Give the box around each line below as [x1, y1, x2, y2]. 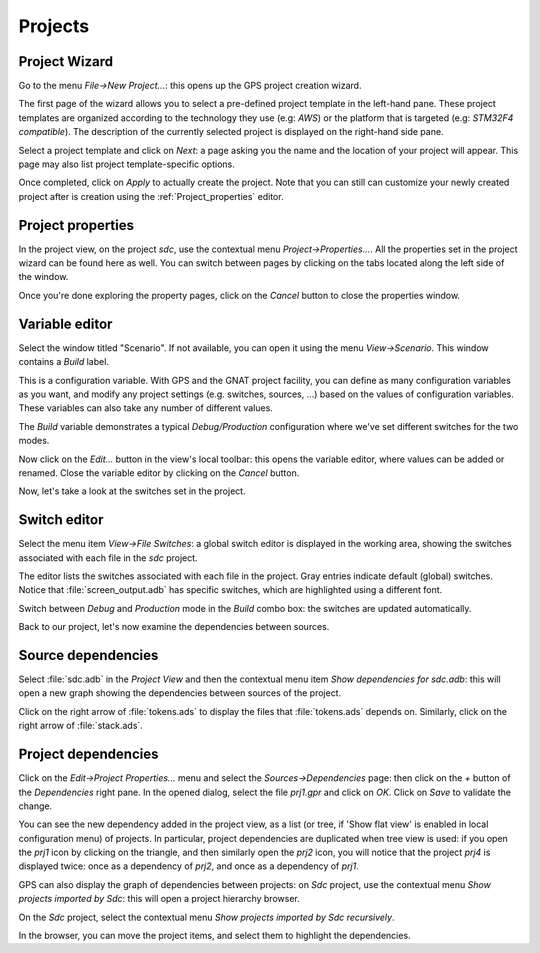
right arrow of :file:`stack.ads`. [18, 720, 144, 732]
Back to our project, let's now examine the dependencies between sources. [18, 621, 330, 633]
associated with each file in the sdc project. [18, 551, 199, 564]
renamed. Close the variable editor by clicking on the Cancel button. [18, 466, 300, 479]
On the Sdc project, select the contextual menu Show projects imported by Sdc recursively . [18, 911, 395, 923]
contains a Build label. [18, 356, 110, 368]
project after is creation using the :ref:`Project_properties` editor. [18, 190, 284, 202]
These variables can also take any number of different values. [18, 402, 274, 414]
